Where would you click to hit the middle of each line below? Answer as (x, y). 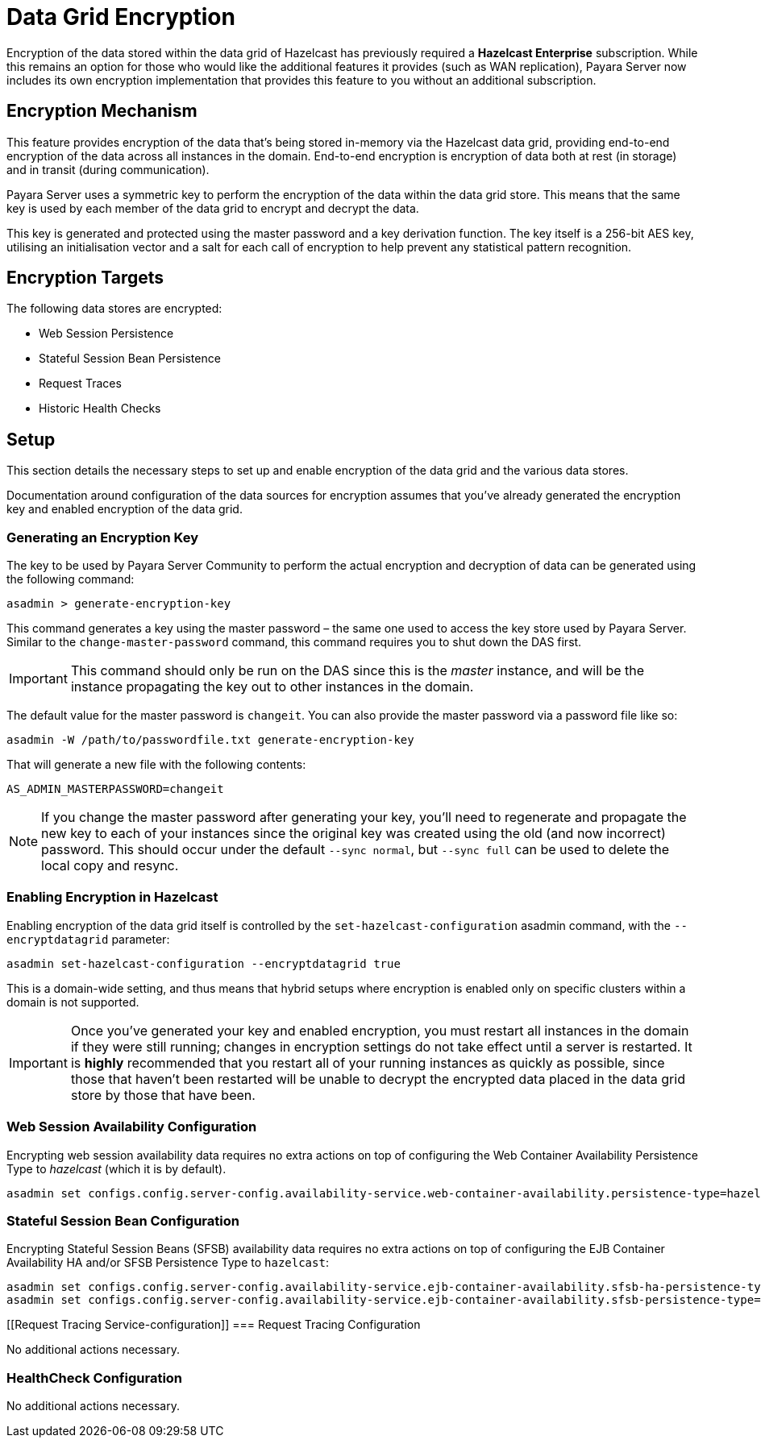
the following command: (71, 579)
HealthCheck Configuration (95, 1378)
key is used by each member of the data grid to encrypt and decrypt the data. (213, 208)
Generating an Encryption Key (103, 537)
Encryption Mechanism (102, 111)
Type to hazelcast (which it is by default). (116, 1168)
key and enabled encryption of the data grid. (125, 509)
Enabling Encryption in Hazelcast (112, 897)
